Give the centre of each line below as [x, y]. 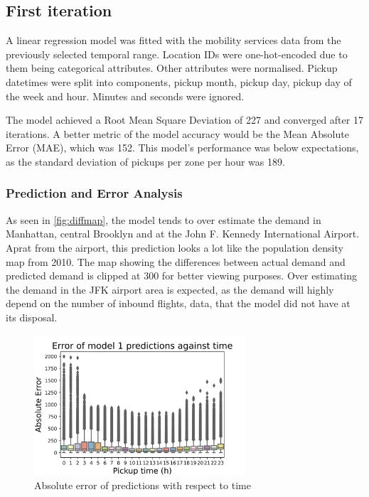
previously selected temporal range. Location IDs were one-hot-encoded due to [177, 54]
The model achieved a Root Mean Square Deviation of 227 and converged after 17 [184, 120]
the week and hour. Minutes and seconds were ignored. [125, 96]
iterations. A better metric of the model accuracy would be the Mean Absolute [177, 133]
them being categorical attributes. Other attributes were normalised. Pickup [172, 68]
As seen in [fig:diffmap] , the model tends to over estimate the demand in [164, 219]
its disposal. [32, 317]
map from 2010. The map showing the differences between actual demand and [176, 261]
